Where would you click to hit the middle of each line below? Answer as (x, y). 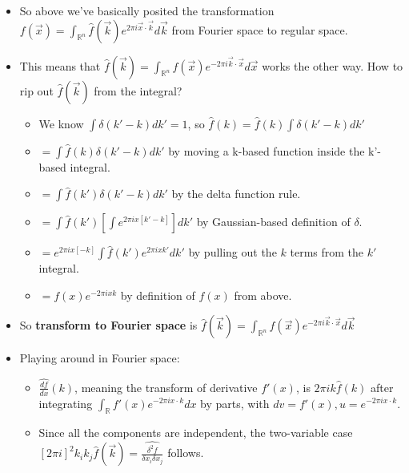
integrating (66, 403)
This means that (60, 65)
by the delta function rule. (236, 194)
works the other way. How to (333, 65)
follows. (186, 453)
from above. (263, 295)
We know (61, 123)
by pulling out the (233, 252)
